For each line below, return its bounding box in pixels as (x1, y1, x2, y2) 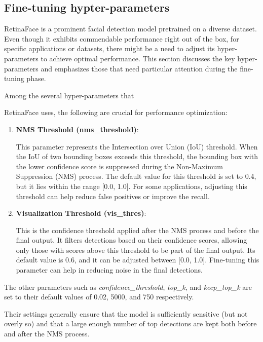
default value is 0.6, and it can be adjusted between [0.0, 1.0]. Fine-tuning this (16, 254, 259, 265)
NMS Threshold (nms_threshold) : (16, 124, 139, 134)
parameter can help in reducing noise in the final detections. (16, 264, 203, 275)
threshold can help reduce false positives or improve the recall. (16, 191, 210, 201)
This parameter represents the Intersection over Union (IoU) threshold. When (16, 141, 258, 151)
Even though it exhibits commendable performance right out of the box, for (4, 33, 239, 44)
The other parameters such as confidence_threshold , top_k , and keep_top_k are (4, 281, 252, 292)
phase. (26, 73, 46, 84)
